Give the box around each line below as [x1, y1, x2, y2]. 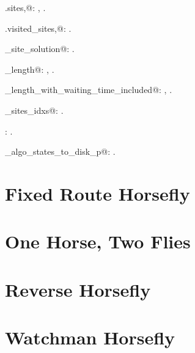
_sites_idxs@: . [5, 103, 64, 116]
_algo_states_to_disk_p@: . [5, 145, 116, 158]
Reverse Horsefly [5, 277, 151, 302]
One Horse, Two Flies [5, 229, 191, 254]
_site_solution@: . [5, 42, 75, 55]
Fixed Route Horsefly [5, 180, 190, 206]
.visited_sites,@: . [5, 21, 72, 34]
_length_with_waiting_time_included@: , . [5, 83, 172, 96]
